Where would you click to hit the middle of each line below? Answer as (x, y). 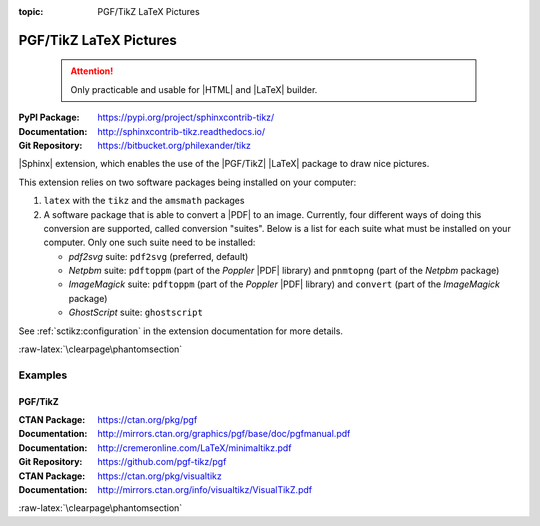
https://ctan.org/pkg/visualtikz (159, 476)
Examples (43, 375)
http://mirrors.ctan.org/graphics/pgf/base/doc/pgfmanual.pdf (224, 434)
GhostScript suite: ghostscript (136, 312)
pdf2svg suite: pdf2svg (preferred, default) (158, 256)
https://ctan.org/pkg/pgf (147, 419)
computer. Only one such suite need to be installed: (149, 242)
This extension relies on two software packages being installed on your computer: (187, 182)
